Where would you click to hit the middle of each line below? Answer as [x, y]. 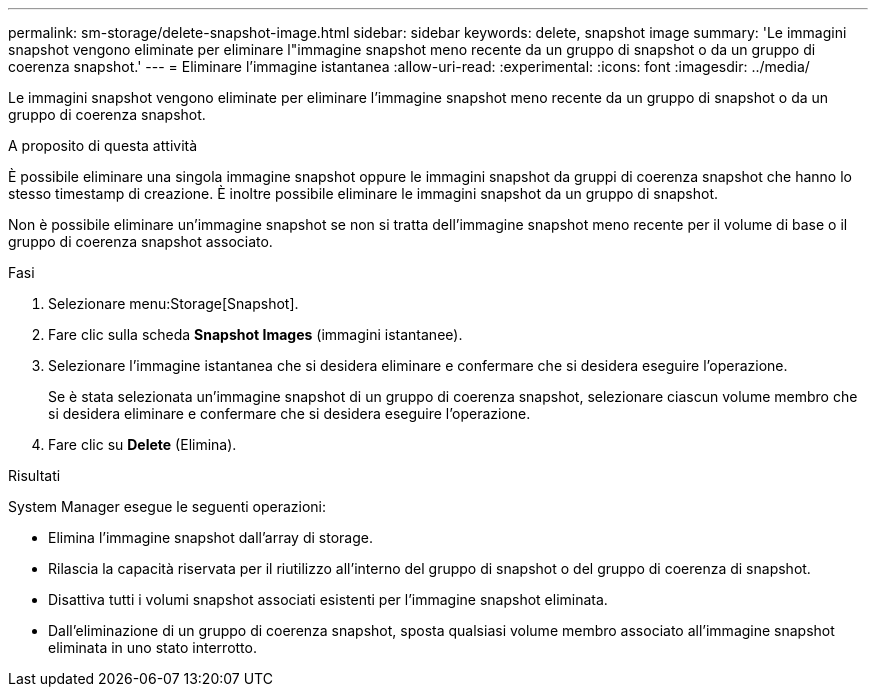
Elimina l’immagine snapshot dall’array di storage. [210, 537]
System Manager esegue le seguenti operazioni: [167, 506]
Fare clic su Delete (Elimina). [142, 444]
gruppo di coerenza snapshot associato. [140, 241]
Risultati [34, 475]
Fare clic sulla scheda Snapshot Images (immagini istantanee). [255, 334]
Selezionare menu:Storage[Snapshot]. [173, 303]
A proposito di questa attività [103, 145]
